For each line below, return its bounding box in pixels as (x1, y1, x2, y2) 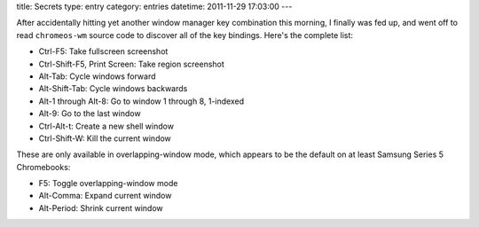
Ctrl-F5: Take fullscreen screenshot (38, 46, 169, 57)
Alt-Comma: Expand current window (38, 191, 172, 201)
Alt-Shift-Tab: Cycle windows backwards (38, 83, 188, 94)
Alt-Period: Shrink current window (38, 202, 163, 213)
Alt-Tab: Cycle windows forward (38, 71, 156, 82)
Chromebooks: (16, 161, 71, 172)
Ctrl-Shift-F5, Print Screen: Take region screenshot (38, 59, 225, 69)
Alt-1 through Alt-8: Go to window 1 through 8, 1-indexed (38, 96, 245, 106)
